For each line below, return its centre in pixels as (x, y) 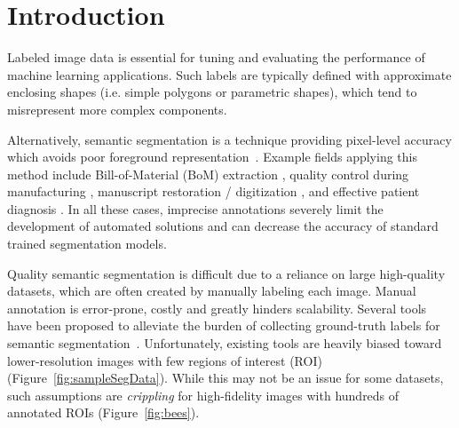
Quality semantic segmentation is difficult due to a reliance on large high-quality (226, 273)
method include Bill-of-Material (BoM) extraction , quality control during (208, 174)
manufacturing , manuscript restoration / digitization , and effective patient (214, 191)
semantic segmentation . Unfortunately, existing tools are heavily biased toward (225, 343)
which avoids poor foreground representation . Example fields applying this (212, 157)
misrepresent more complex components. (117, 109)
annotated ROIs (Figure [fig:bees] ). (103, 412)
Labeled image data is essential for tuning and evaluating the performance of (216, 57)
